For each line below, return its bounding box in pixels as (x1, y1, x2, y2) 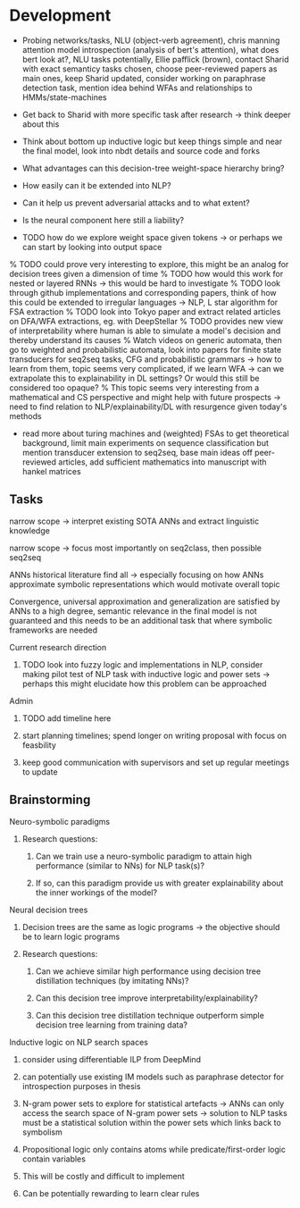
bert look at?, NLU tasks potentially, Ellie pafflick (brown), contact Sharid (21, 54, 289, 64)
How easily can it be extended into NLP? (21, 180, 171, 190)
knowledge (9, 524, 51, 536)
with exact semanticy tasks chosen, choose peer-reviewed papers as (21, 63, 278, 74)
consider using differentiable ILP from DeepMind (21, 1053, 202, 1064)
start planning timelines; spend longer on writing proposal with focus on (21, 730, 287, 741)
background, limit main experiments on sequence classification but (21, 437, 270, 448)
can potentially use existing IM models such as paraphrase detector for (21, 1071, 284, 1082)
